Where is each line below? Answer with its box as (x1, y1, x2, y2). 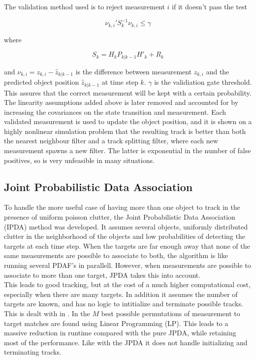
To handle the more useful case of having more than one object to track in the (4, 202, 240, 212)
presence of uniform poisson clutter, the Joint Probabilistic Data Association (4, 212, 235, 222)
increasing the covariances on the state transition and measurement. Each (4, 106, 226, 117)
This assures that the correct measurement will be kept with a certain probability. (4, 87, 252, 98)
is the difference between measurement (75, 66, 192, 76)
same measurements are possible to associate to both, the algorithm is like (4, 250, 228, 261)
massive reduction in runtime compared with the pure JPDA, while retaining (4, 327, 236, 338)
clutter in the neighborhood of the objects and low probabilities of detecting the (4, 231, 245, 241)
